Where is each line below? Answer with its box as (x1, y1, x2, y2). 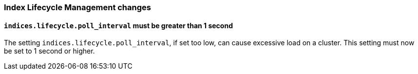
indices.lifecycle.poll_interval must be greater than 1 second (4, 21, 233, 30)
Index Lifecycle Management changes (4, 2, 151, 12)
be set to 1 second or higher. (4, 47, 95, 55)
